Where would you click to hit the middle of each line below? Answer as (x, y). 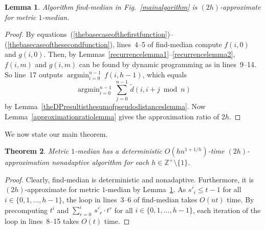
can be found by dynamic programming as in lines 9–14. (168, 64)
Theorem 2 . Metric (37, 151)
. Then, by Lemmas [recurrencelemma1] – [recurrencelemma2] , (139, 54)
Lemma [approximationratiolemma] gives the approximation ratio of (112, 117)
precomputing (26, 210)
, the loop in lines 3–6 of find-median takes (130, 200)
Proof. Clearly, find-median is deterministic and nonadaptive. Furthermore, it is (129, 179)
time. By (240, 200)
